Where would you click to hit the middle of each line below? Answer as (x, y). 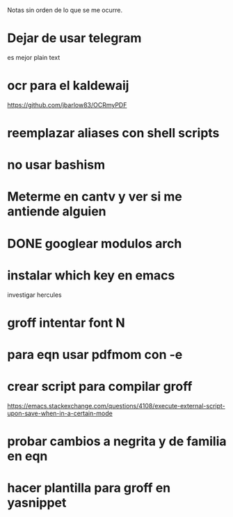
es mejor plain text (34, 57)
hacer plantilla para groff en (89, 488)
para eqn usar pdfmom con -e (95, 354)
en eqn (27, 456)
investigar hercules (34, 295)
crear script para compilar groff (100, 387)
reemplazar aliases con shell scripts (113, 133)
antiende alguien (57, 211)
